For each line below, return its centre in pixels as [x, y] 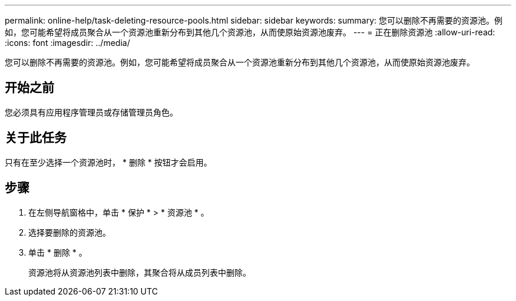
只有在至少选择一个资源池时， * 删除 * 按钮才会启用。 [108, 162]
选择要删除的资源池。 [70, 232]
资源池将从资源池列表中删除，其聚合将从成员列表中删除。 [140, 272]
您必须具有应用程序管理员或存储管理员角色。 [91, 112]
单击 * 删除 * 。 [58, 252]
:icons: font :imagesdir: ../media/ [67, 43]
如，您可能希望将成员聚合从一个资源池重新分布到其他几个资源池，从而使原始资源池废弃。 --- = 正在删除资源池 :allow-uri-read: [250, 32]
